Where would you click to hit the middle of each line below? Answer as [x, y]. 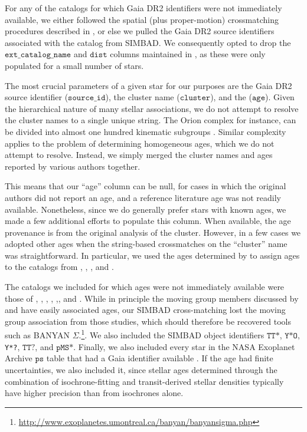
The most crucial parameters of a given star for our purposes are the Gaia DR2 [148, 85]
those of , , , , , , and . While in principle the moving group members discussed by [152, 298]
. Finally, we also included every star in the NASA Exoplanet [184, 346]
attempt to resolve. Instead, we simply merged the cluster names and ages [139, 155]
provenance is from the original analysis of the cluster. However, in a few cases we [153, 232]
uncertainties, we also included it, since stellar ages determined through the [141, 369]
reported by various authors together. [73, 166]
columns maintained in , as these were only [188, 54]
